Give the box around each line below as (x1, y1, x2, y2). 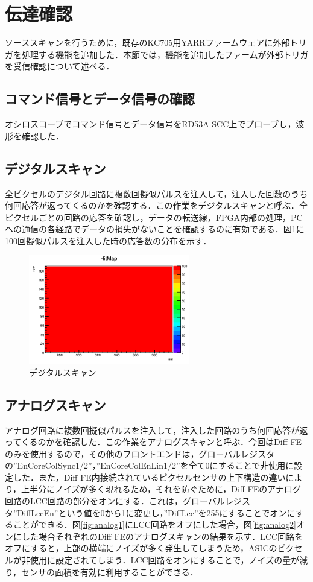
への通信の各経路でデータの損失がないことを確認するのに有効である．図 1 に (5, 223, 305, 235)
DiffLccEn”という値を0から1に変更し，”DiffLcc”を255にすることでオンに (17, 506, 296, 519)
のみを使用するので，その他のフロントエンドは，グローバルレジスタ (5, 447, 275, 460)
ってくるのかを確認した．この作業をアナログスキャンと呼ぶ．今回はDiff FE (5, 435, 302, 448)
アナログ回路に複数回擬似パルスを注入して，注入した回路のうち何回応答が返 (5, 423, 308, 436)
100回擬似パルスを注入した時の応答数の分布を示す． (5, 234, 212, 247)
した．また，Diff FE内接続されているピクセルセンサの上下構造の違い (13, 470, 286, 483)
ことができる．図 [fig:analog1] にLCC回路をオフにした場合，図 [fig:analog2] (13, 518, 296, 531)
